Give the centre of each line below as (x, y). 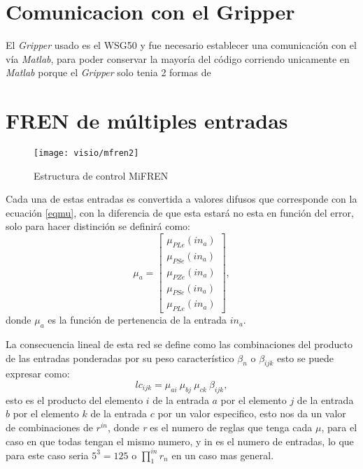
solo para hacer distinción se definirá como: (98, 226)
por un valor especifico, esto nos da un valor (252, 413)
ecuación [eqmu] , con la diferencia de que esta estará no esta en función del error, (180, 212)
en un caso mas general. (223, 455)
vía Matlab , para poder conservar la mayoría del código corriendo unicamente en (178, 58)
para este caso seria (47, 455)
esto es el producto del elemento (74, 399)
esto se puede (306, 358)
